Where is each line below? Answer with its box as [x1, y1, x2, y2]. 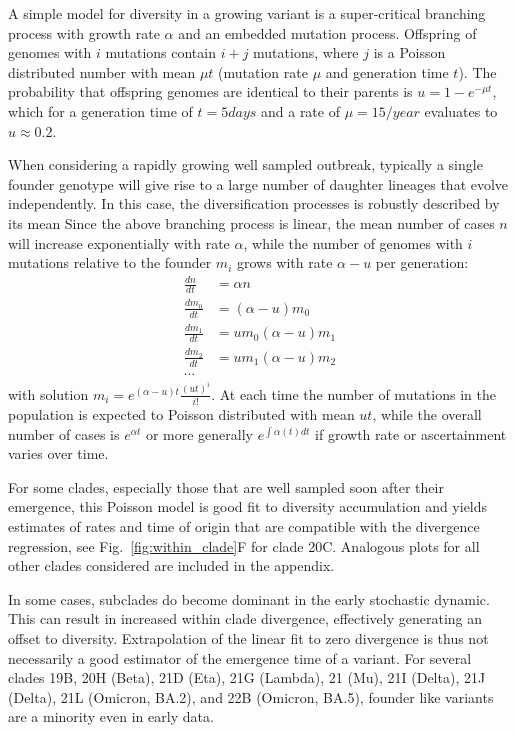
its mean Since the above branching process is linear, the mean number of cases [8, 212, 495, 233]
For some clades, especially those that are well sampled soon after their [8, 476, 444, 497]
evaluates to [424, 100, 498, 121]
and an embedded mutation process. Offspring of [178, 22, 477, 43]
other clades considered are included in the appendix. [8, 555, 335, 576]
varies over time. [8, 443, 109, 464]
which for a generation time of [8, 100, 193, 121]
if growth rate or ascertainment [315, 423, 507, 444]
